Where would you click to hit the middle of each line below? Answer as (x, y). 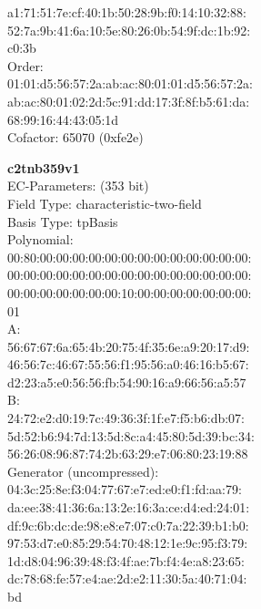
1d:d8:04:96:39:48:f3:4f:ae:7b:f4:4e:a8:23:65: (126, 560)
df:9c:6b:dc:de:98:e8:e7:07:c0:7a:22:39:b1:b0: (128, 525)
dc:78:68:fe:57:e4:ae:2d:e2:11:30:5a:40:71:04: (127, 578)
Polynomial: (40, 239)
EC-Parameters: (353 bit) (78, 186)
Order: (25, 65)
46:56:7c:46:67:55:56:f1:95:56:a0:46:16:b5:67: (128, 364)
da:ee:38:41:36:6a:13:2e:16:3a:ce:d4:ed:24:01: (129, 507)
